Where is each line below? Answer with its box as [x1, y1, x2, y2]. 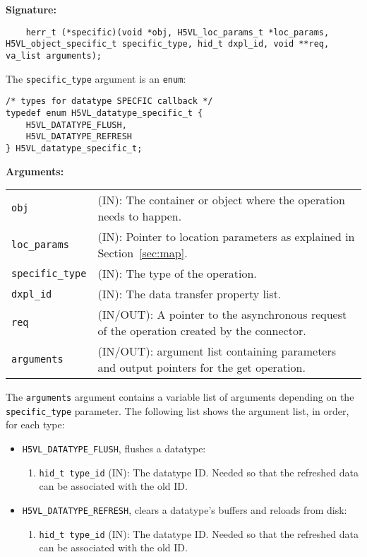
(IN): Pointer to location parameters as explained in [97, 228, 355, 245]
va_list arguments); [6, 50, 102, 61]
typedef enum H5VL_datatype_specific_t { [6, 107, 203, 118]
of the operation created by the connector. [97, 322, 306, 339]
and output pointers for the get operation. [97, 359, 306, 376]
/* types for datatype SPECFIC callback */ [6, 96, 213, 107]
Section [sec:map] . [97, 245, 188, 262]
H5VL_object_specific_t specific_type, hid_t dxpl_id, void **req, [6, 39, 330, 49]
